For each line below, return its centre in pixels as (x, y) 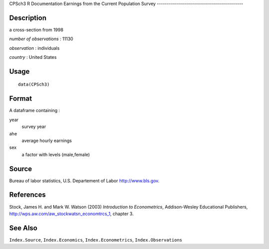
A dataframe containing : (35, 111)
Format (21, 99)
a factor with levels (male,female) (56, 154)
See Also (23, 228)
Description (28, 18)
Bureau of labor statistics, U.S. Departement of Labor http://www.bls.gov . (84, 181)
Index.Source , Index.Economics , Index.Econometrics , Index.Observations (96, 240)
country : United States (33, 57)
